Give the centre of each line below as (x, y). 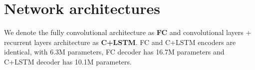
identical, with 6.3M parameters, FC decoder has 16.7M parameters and (114, 52)
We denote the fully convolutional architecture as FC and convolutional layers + (128, 32)
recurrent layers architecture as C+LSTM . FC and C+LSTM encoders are (120, 42)
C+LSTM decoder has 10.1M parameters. (68, 61)
